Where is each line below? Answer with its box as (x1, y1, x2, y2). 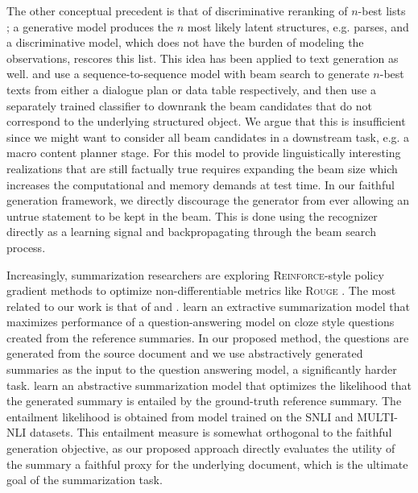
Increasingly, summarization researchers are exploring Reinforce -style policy (6, 266, 384, 283)
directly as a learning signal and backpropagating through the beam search (6, 223, 376, 240)
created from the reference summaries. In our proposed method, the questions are (6, 329, 409, 346)
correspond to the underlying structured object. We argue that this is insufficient (6, 113, 406, 130)
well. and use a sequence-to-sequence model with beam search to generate (6, 65, 370, 82)
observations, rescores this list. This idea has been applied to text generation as (6, 49, 399, 66)
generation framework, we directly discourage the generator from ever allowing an (6, 192, 410, 209)
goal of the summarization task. (6, 471, 163, 488)
